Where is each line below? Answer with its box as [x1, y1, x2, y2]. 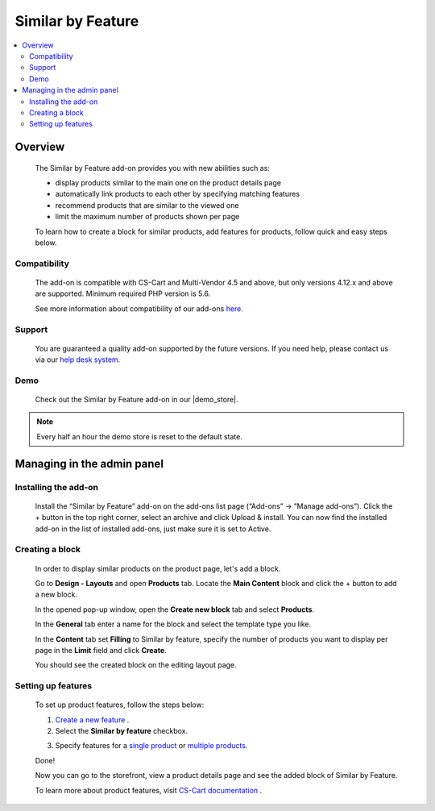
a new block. [35, 589, 78, 600]
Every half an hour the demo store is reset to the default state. [36, 431, 243, 441]
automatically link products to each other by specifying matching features [55, 189, 300, 199]
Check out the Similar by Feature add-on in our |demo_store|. [35, 395, 238, 405]
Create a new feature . [55, 714, 130, 725]
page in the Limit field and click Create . [35, 645, 167, 655]
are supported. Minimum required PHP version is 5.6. [35, 289, 211, 298]
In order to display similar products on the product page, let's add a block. [35, 564, 281, 573]
